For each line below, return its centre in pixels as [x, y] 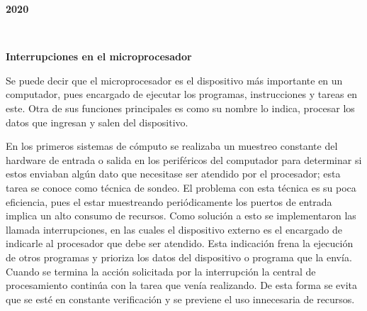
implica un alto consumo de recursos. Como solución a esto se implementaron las [181, 215]
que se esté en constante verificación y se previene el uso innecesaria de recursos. [180, 299]
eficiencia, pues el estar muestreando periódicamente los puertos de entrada [169, 201]
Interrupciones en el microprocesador [99, 56]
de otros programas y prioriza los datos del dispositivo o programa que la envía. [179, 257]
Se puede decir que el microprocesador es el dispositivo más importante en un [174, 80]
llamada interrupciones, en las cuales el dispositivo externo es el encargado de [174, 229]
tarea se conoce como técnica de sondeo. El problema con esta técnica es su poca [181, 187]
